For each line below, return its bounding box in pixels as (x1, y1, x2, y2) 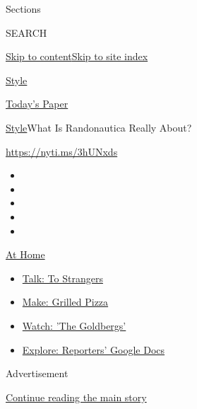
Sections (6, 1, 41, 16)
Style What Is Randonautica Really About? (6, 120, 192, 134)
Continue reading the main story (6, 389, 147, 404)
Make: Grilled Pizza (22, 294, 109, 309)
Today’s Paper (6, 96, 68, 111)
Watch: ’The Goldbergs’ (22, 318, 126, 333)
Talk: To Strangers (22, 270, 103, 285)
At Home (6, 247, 45, 262)
